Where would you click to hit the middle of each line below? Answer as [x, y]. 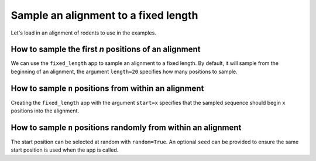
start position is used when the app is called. [65, 150]
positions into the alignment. [45, 111]
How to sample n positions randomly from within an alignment [126, 127]
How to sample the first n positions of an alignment [106, 49]
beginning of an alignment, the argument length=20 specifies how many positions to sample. [124, 71]
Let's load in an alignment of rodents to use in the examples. [83, 33]
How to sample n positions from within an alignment [107, 88]
